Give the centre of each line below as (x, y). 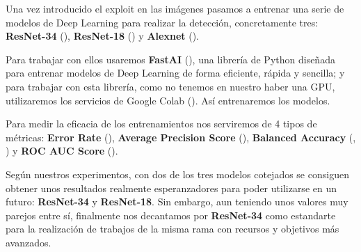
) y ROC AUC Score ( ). (62, 151)
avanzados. (29, 242)
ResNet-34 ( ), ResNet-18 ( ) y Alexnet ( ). (102, 36)
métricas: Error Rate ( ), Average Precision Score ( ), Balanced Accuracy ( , (181, 137)
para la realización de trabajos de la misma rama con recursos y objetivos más (173, 229)
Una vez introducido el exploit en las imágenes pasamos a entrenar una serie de (175, 8)
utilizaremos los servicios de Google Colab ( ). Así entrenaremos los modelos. (168, 100)
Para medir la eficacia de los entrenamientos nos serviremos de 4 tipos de (161, 124)
